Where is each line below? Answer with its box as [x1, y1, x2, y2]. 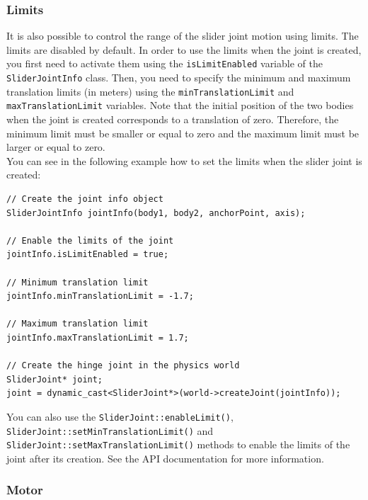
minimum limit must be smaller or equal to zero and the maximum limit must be [6, 125, 360, 140]
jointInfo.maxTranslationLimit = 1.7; [6, 332, 189, 343]
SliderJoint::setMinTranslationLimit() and [6, 423, 214, 438]
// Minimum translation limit [6, 277, 149, 288]
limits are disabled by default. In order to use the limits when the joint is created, [6, 42, 362, 57]
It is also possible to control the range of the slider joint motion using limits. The [6, 28, 359, 43]
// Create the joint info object [6, 194, 163, 204]
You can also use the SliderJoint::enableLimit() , [6, 409, 234, 424]
